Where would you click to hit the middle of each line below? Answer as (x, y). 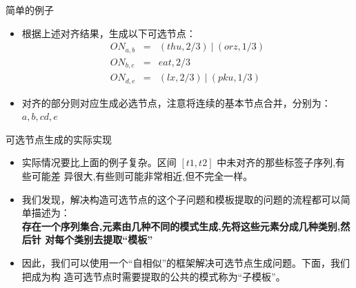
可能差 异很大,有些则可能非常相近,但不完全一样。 (142, 176)
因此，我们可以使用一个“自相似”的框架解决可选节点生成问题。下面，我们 (186, 262)
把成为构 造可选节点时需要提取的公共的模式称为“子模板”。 (154, 276)
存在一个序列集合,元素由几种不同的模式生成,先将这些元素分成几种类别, (181, 226)
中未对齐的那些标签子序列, (276, 162)
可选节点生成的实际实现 (59, 139)
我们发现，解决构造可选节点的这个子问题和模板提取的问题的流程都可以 (181, 199)
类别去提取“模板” (113, 239)
